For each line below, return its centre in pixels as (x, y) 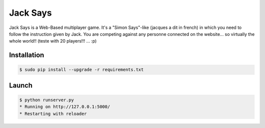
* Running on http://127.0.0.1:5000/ (65, 107)
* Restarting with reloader (53, 114)
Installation (26, 55)
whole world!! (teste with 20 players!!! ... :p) (53, 41)
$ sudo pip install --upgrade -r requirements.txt (82, 70)
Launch (21, 85)
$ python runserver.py (47, 100)
